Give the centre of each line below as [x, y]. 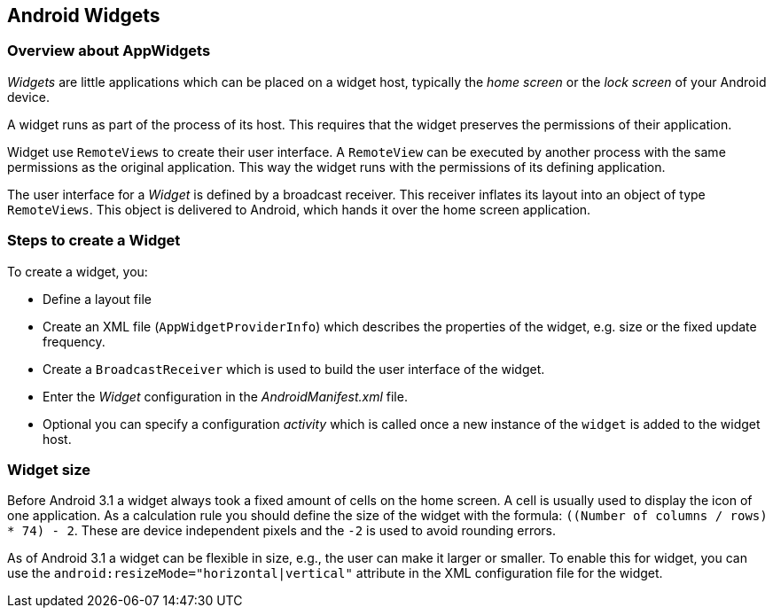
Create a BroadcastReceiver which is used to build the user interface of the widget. [294, 369]
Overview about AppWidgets [109, 51]
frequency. [74, 341]
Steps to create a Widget [94, 241]
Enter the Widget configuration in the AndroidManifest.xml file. [225, 396]
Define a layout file [97, 299]
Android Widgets [84, 16]
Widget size [49, 469]
